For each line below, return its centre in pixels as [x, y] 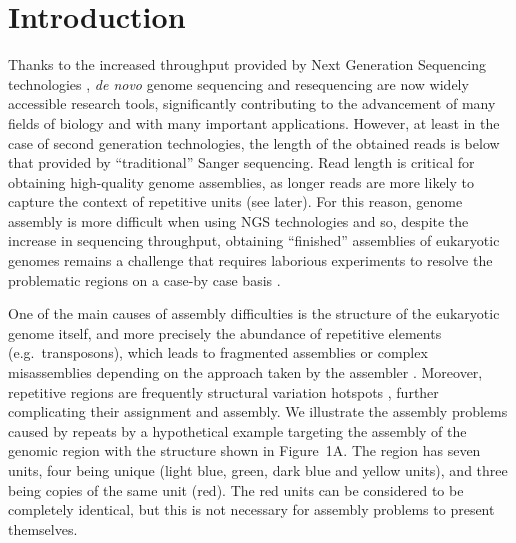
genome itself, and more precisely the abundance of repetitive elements [225, 332]
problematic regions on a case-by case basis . [144, 279]
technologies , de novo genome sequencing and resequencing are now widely [238, 83]
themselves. [43, 528]
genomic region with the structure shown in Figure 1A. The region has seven [244, 450]
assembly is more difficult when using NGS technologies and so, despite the [238, 220]
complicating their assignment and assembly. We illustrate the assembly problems [258, 411]
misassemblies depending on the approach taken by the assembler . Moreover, [245, 372]
